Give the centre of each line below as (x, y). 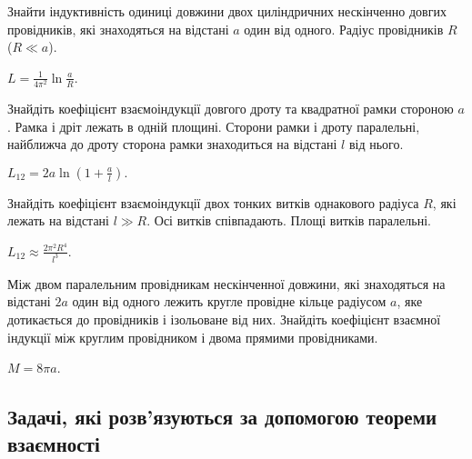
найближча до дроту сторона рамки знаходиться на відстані (172, 144)
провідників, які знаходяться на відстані (118, 29)
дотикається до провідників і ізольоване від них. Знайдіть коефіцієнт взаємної (224, 319)
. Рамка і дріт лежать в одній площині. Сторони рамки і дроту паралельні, (214, 126)
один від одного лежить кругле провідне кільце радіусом (229, 301)
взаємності (54, 443)
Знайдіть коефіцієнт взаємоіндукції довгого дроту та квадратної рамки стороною (231, 108)
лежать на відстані (58, 220)
